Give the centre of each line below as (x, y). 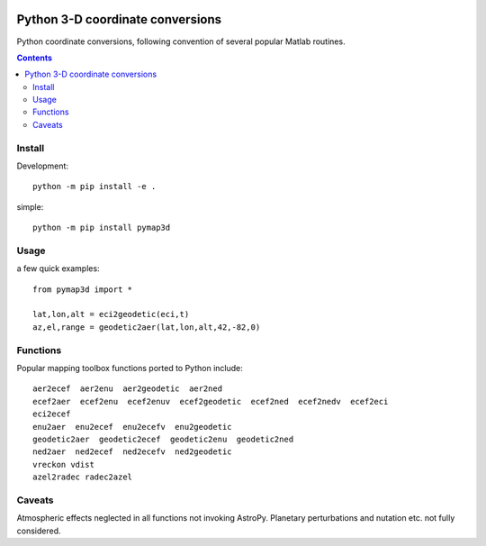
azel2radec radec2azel (83, 477)
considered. (39, 531)
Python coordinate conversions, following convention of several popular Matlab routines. (181, 41)
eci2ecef (52, 414)
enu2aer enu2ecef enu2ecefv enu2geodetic (133, 427)
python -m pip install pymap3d (102, 228)
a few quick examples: (58, 268)
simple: (30, 206)
